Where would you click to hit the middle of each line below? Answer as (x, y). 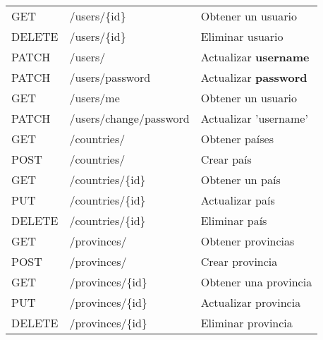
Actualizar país (238, 200)
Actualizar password (254, 77)
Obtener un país (240, 180)
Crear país (226, 159)
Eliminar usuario (242, 36)
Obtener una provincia (256, 282)
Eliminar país (234, 220)
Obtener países (237, 139)
